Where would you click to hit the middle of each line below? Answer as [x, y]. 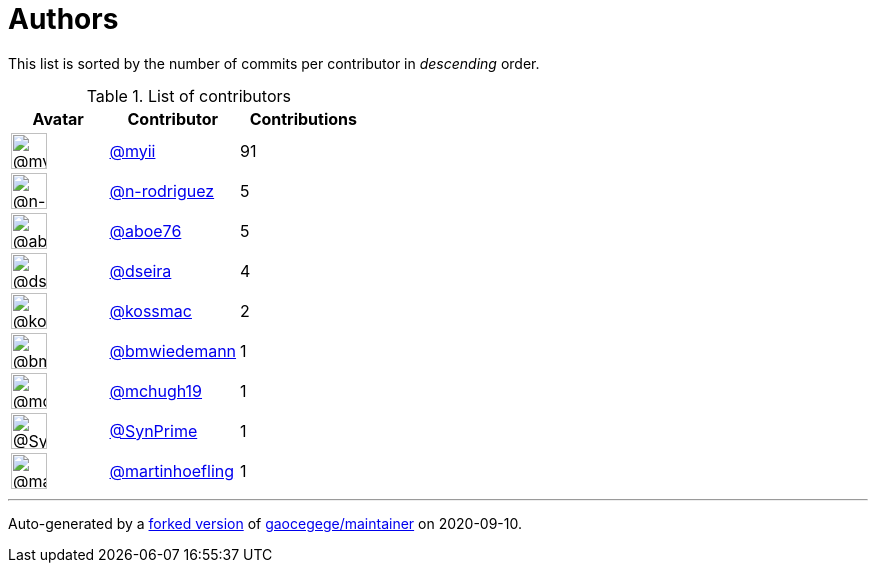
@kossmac [150, 310]
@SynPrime [153, 430]
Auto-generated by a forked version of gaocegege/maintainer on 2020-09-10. [265, 523]
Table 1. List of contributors [188, 95]
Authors [63, 19]
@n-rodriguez [162, 190]
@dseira [140, 270]
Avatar [58, 118]
